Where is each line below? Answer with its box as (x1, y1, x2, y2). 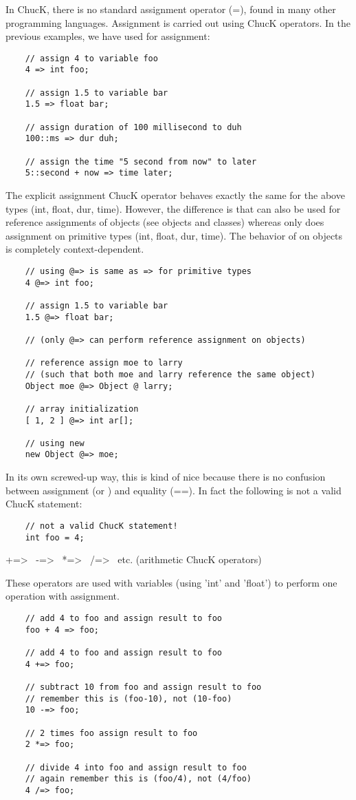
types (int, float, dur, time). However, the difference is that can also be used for (5, 201, 341, 215)
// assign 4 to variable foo (25, 53, 158, 63)
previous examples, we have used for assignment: (5, 29, 210, 43)
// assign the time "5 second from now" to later (25, 156, 257, 167)
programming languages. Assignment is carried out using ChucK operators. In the (5, 15, 351, 30)
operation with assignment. (5, 589, 120, 603)
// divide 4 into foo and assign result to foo (25, 762, 247, 772)
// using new (25, 438, 85, 448)
